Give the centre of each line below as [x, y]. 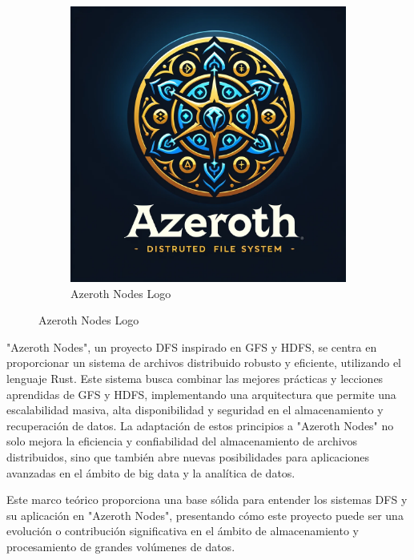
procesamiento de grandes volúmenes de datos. [121, 546]
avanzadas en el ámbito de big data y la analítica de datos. [151, 472]
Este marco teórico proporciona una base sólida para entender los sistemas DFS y [207, 500]
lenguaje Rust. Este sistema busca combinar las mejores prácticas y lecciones [195, 378]
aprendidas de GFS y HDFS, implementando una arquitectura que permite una [201, 394]
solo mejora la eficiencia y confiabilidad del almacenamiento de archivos [182, 441]
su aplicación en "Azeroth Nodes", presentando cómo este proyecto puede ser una [205, 515]
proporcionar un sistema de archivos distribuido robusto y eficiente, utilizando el [204, 363]
